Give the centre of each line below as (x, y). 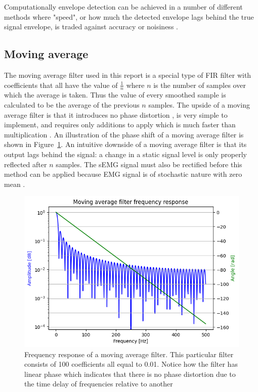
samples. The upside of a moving (199, 105)
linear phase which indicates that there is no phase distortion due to (130, 374)
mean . (15, 184)
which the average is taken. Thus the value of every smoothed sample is (115, 95)
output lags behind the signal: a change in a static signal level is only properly (125, 154)
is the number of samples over (200, 85)
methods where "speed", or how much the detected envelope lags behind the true (129, 16)
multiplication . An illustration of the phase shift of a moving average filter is (124, 134)
